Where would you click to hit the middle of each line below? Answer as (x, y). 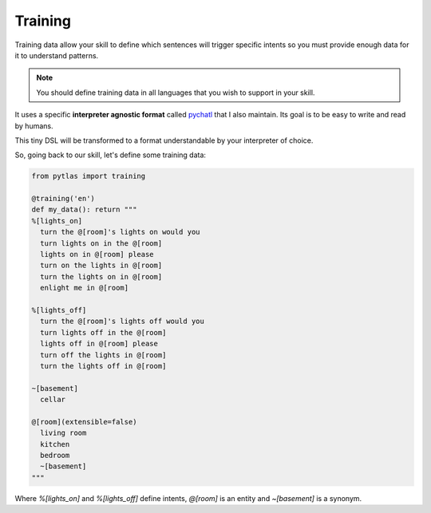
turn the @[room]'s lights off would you (123, 322)
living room (63, 433)
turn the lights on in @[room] (101, 276)
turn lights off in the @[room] (103, 332)
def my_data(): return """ (84, 210)
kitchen (55, 444)
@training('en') (63, 199)
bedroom (55, 456)
